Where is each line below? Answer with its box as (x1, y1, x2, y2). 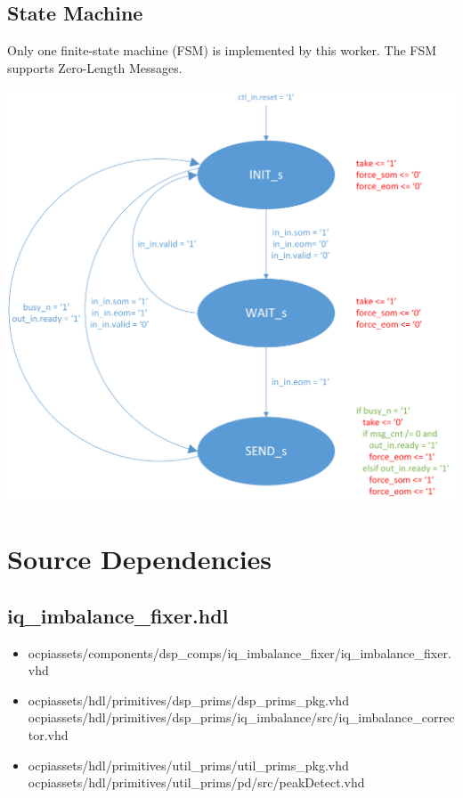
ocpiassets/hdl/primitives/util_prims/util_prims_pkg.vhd (28, 755, 349, 774)
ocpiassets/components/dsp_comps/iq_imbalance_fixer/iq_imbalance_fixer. (28, 643, 451, 662)
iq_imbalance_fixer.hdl (7, 601, 229, 629)
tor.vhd (28, 726, 69, 745)
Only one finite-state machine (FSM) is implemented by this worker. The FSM (7, 41, 437, 60)
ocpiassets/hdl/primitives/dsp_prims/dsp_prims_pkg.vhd (28, 690, 349, 709)
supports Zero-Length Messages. (7, 58, 183, 77)
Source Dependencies (7, 541, 272, 577)
